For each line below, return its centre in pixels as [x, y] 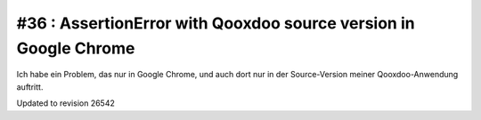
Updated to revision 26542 [65, 103]
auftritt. [30, 87]
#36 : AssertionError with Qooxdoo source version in [216, 23]
